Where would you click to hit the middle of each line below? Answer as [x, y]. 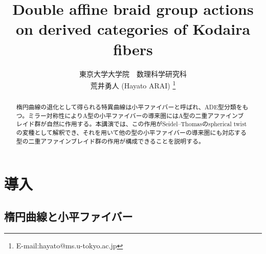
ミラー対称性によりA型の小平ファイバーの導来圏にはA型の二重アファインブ [136, 115]
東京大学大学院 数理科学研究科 [133, 73]
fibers [133, 49]
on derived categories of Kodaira [133, 29]
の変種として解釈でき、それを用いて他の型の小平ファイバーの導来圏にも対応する [131, 133]
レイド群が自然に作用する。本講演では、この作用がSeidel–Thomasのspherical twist [131, 124]
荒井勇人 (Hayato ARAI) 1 [133, 85]
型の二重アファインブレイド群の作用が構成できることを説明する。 [110, 141]
